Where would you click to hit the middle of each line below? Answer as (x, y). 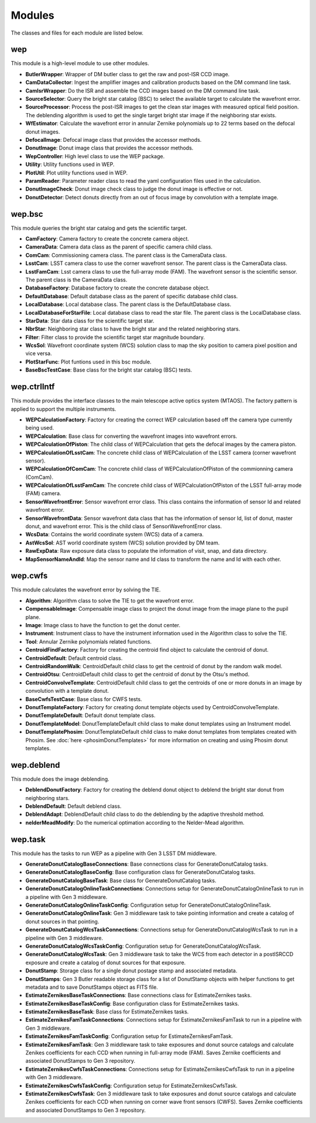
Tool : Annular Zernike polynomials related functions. (89, 641)
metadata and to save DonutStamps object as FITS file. (92, 987)
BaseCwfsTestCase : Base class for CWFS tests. (84, 699)
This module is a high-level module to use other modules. (80, 63)
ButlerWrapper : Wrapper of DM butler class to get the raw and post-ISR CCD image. (128, 74)
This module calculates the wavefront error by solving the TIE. (86, 590)
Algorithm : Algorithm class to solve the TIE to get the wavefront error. (110, 600)
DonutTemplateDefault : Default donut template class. (90, 716)
